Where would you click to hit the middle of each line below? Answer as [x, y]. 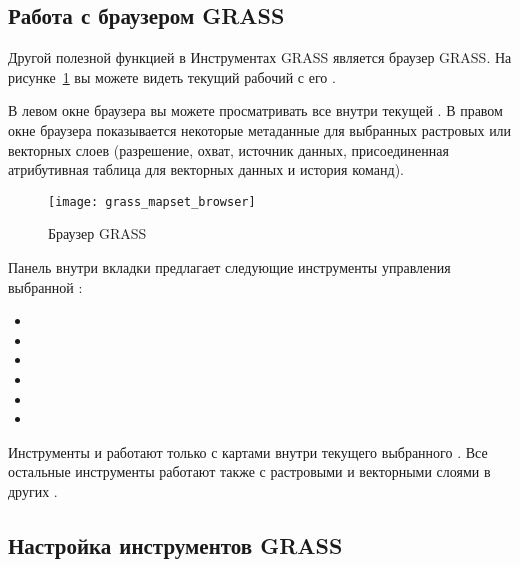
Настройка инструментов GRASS [175, 544]
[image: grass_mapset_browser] [152, 201]
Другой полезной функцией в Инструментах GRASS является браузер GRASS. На [260, 57]
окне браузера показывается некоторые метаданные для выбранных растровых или [260, 129]
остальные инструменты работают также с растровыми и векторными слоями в [249, 471]
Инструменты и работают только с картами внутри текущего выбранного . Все [248, 451]
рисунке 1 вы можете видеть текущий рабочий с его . [172, 76]
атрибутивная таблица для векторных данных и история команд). [206, 169]
